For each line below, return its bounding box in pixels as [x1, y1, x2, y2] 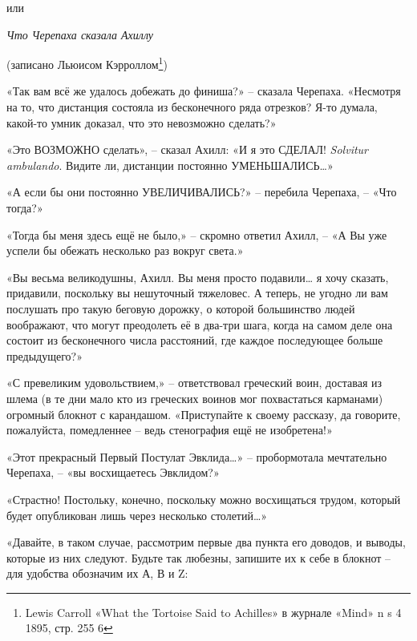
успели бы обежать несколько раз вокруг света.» [6, 242, 244, 259]
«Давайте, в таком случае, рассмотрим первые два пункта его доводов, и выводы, [6, 534, 406, 550]
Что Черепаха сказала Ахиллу [6, 26, 154, 42]
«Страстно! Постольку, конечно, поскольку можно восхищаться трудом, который [6, 490, 401, 507]
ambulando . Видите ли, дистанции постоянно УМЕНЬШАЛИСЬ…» [6, 156, 334, 173]
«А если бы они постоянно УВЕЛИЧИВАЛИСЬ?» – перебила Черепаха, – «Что [6, 183, 397, 200]
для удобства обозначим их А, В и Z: [6, 565, 188, 582]
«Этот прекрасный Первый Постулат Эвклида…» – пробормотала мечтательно [6, 448, 387, 465]
